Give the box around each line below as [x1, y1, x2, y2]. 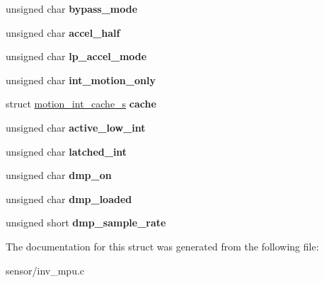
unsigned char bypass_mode [6, 1, 138, 16]
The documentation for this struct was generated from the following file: [6, 238, 319, 253]
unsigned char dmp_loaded [6, 191, 132, 206]
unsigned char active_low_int [6, 120, 146, 134]
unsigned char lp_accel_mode [6, 49, 147, 64]
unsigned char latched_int [6, 144, 127, 158]
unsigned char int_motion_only [6, 72, 156, 87]
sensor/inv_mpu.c [6, 262, 85, 277]
